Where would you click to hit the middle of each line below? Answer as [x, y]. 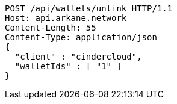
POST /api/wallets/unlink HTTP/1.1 [89, 8]
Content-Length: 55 [51, 28]
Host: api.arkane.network [66, 18]
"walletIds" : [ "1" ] [68, 66]
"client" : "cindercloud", [78, 57]
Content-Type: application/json [81, 37]
